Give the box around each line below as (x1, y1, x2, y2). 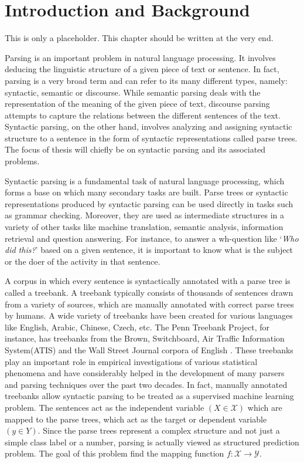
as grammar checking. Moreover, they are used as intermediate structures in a (5, 209, 285, 221)
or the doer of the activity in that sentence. (5, 255, 160, 267)
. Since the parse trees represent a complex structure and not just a (37, 424, 280, 437)
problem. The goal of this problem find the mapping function (5, 447, 224, 459)
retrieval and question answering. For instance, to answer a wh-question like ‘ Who (5, 232, 299, 244)
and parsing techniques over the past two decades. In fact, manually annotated (5, 378, 288, 390)
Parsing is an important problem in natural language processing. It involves (5, 51, 276, 63)
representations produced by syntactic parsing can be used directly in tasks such (5, 197, 293, 209)
